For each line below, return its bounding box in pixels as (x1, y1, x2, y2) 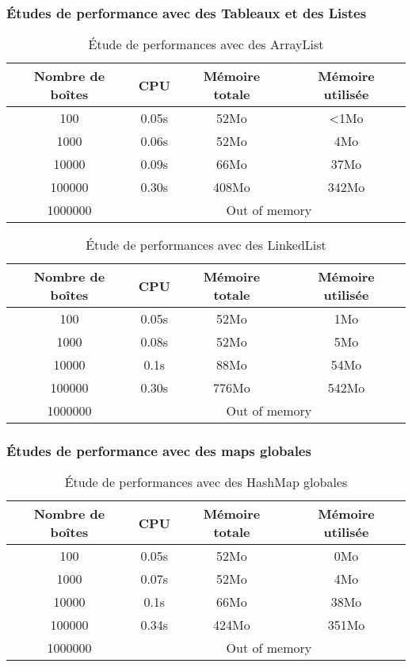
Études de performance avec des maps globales (6, 441, 311, 461)
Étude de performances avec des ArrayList (88, 35, 324, 54)
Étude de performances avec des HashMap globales (64, 473, 348, 492)
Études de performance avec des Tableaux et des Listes (6, 2, 367, 22)
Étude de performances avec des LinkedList (86, 236, 326, 255)
